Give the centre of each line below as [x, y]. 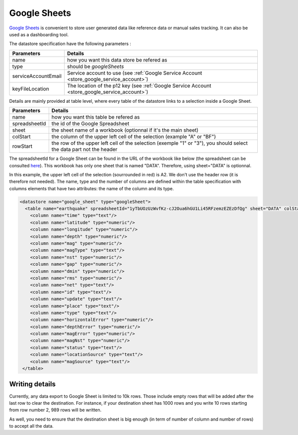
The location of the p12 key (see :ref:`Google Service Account [139, 85]
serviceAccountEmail [37, 76]
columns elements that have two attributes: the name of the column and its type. [91, 188]
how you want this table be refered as [96, 117]
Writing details [32, 384]
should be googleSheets [96, 66]
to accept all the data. [32, 426]
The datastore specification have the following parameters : [70, 44]
